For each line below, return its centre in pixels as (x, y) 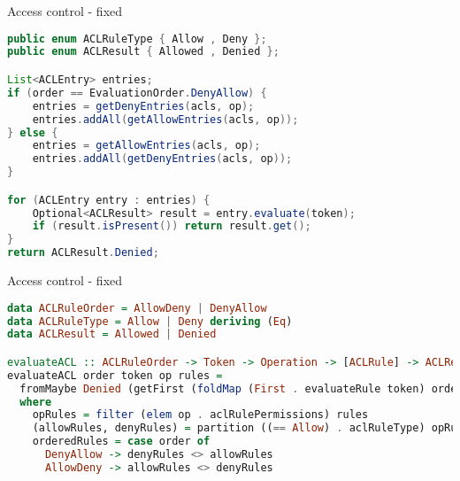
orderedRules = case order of (121, 442)
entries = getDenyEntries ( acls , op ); (143, 106)
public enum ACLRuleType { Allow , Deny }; (137, 39)
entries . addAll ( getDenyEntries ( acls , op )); (162, 159)
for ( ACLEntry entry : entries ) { (109, 200)
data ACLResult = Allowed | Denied (112, 334)
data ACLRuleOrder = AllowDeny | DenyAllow (137, 308)
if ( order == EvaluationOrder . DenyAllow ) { (137, 93)
